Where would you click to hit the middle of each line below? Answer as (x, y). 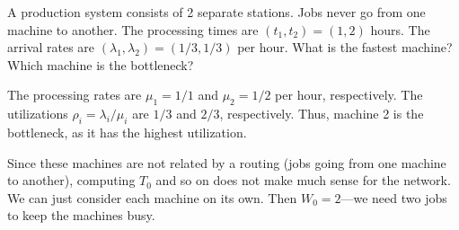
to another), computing (71, 180)
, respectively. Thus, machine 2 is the (322, 114)
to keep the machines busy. (81, 215)
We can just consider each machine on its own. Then (152, 197)
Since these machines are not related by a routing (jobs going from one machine (227, 162)
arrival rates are (51, 47)
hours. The (400, 29)
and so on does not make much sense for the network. (303, 180)
